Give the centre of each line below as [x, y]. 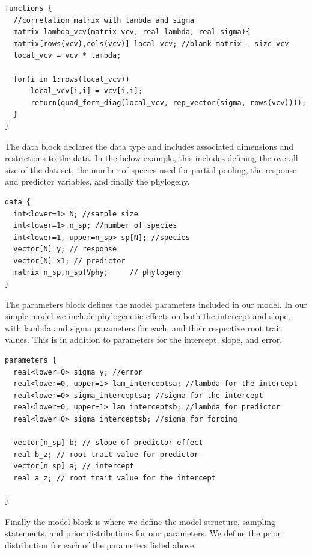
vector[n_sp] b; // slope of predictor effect [108, 443]
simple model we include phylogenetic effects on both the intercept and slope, [148, 316]
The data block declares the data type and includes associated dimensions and [149, 146]
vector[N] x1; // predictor [69, 261]
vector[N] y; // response [65, 249]
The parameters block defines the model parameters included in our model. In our [156, 304]
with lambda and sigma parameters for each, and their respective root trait [143, 327]
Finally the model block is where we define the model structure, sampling [140, 521]
